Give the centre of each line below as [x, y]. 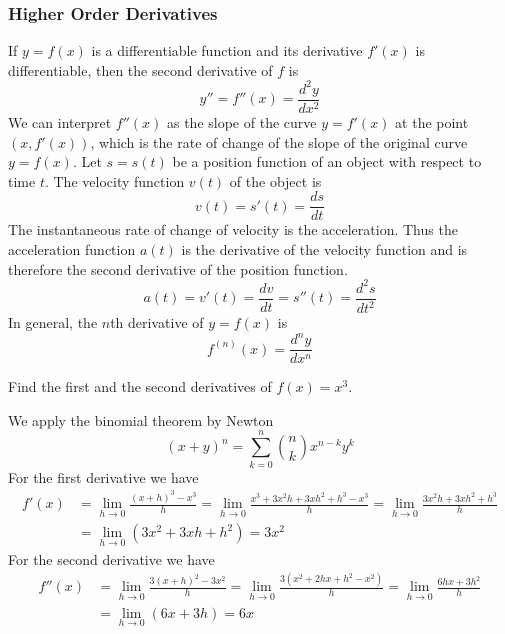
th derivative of [157, 322]
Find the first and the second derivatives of [140, 386]
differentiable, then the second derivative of [140, 69]
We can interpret [60, 121]
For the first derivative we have [103, 476]
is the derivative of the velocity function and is [324, 249]
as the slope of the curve [241, 121]
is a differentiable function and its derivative [227, 50]
